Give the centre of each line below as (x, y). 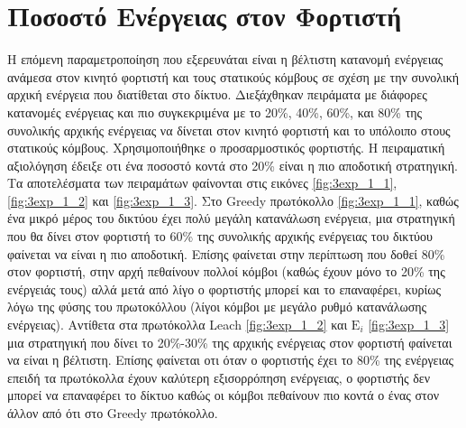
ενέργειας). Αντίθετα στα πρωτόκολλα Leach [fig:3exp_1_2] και (178, 325)
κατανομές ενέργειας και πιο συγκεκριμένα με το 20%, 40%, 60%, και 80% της (215, 112)
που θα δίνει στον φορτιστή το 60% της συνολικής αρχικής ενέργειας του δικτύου (220, 236)
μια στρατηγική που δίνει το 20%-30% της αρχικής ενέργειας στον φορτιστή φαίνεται (230, 342)
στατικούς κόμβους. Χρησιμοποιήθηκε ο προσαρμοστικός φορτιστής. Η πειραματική (226, 148)
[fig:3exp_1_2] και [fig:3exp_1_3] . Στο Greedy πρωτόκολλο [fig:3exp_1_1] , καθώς (233, 200)
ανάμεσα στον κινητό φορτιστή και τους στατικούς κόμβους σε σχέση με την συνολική (233, 76)
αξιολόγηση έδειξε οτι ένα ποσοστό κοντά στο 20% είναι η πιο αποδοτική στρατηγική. (233, 165)
